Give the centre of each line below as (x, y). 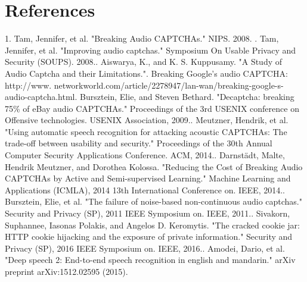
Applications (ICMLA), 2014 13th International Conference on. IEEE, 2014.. (145, 189)
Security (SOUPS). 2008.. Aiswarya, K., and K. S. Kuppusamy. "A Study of (144, 62)
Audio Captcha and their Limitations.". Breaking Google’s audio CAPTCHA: (146, 73)
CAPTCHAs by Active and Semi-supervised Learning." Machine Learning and (148, 178)
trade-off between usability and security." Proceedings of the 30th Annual (139, 143)
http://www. (28, 85)
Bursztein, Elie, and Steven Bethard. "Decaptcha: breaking (187, 97)
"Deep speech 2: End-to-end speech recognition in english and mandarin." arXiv (150, 260)
